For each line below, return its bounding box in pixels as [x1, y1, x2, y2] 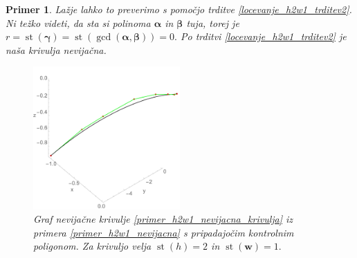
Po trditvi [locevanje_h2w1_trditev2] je [181, 29, 347, 44]
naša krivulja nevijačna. [6, 42, 107, 57]
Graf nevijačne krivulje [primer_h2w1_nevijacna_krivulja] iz [33, 212, 293, 226]
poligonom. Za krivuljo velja [33, 239, 152, 253]
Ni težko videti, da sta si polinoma [6, 15, 151, 30]
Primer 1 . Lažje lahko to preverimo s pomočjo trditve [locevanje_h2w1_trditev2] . [6, 2, 352, 16]
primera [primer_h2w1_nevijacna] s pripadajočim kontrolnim [33, 225, 294, 239]
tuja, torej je [186, 15, 239, 30]
